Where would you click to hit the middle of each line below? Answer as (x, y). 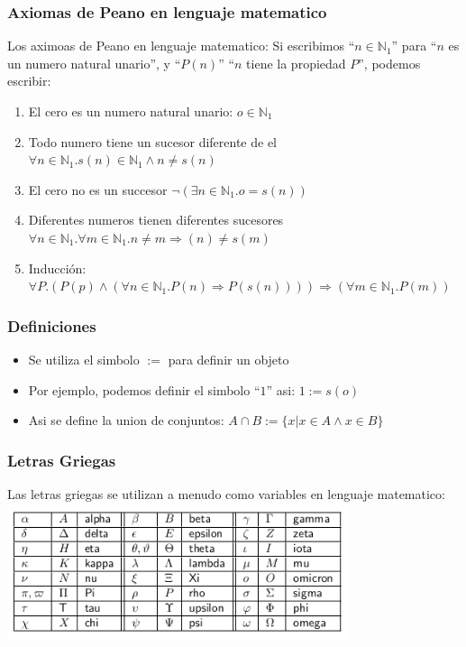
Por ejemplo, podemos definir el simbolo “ (144, 389)
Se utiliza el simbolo (84, 359)
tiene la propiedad (296, 63)
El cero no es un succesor (98, 189)
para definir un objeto (228, 359)
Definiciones (52, 325)
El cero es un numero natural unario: (131, 111)
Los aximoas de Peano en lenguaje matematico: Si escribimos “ (181, 46)
